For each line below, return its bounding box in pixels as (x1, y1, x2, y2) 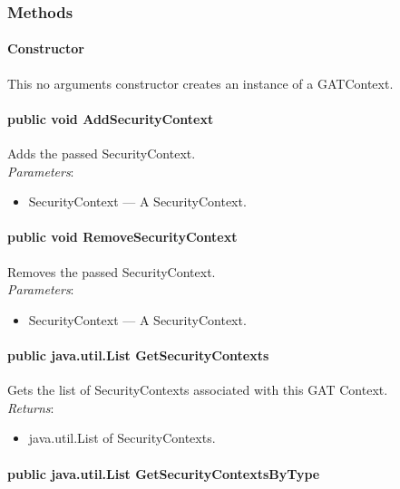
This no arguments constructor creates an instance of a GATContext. (7, 73, 394, 92)
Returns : (7, 398, 54, 417)
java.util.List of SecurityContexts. (28, 428, 216, 447)
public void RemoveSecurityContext (7, 227, 238, 246)
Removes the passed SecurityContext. (7, 262, 216, 281)
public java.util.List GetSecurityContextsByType (7, 464, 320, 483)
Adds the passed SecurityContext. (7, 144, 196, 163)
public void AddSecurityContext (7, 109, 214, 128)
